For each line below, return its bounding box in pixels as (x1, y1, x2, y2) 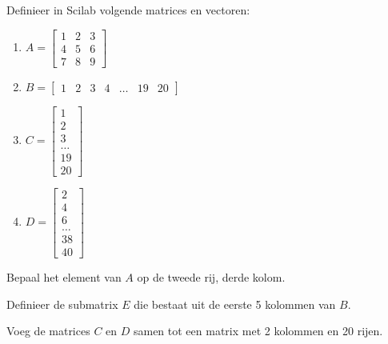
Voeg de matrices (6, 322, 90, 339)
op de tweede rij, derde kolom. (137, 269, 286, 286)
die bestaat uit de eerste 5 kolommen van (134, 295, 336, 312)
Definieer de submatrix (6, 295, 118, 312)
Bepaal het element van (6, 269, 122, 286)
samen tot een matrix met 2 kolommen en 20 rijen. (133, 322, 383, 339)
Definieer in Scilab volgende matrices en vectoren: (6, 2, 250, 18)
